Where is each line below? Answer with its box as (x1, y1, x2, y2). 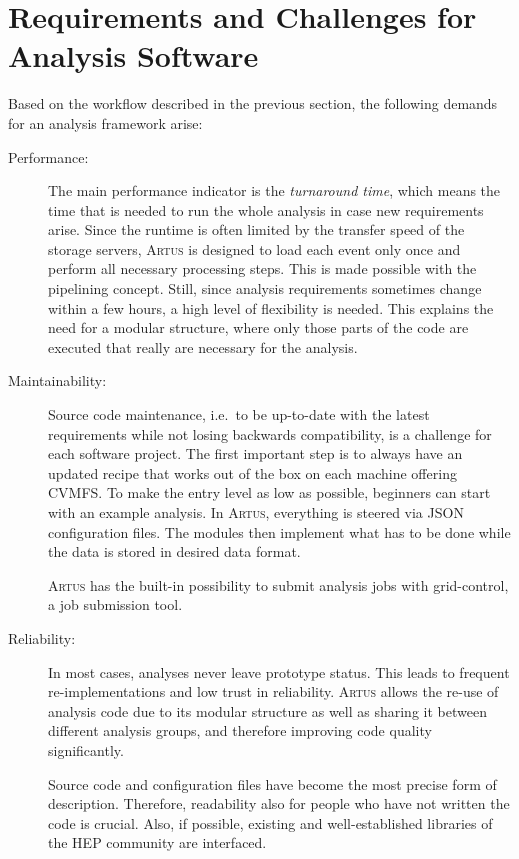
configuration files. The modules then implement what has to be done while (48, 521, 511, 542)
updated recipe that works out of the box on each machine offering (48, 462, 457, 483)
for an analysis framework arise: (8, 112, 203, 133)
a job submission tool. (48, 594, 183, 615)
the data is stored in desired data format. (48, 541, 301, 562)
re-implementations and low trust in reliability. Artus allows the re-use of (48, 681, 499, 702)
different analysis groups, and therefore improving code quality (48, 720, 432, 741)
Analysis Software (8, 35, 259, 76)
